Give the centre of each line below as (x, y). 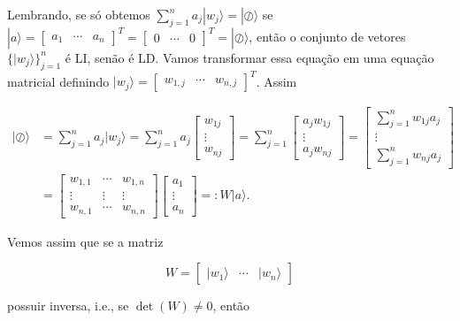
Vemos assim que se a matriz (85, 241)
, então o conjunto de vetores (327, 36)
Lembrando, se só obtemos (79, 14)
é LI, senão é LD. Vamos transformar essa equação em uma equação (249, 57)
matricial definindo (58, 81)
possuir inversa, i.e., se (68, 306)
